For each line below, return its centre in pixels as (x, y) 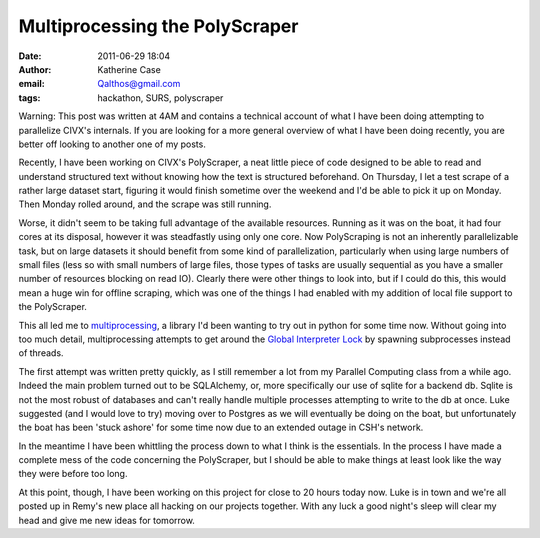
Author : (35, 69)
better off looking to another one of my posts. (112, 144)
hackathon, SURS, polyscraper (160, 97)
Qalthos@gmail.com (139, 84)
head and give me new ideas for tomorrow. (106, 520)
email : (31, 84)
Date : (30, 56)
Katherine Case (129, 69)
